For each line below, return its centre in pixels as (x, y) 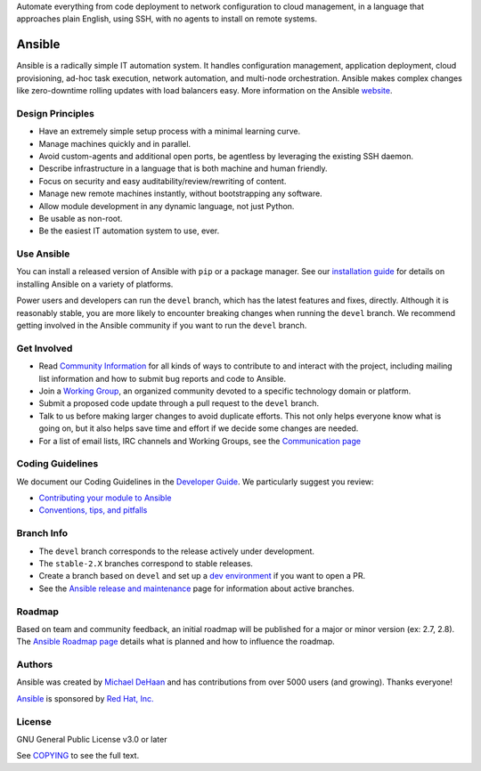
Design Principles (56, 113)
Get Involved (45, 348)
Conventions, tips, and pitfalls (93, 510)
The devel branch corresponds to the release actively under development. (177, 551)
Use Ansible (43, 254)
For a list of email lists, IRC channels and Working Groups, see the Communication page (200, 441)
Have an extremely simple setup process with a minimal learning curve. (170, 131)
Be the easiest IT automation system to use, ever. (129, 231)
